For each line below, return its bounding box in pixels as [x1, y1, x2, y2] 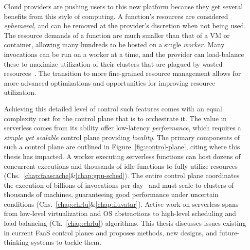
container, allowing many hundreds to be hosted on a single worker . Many [4, 39, 225, 50]
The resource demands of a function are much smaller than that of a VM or [4, 30, 230, 40]
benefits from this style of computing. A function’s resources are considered [4, 11, 228, 21]
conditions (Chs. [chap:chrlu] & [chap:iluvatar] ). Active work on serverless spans [4, 198, 239, 209]
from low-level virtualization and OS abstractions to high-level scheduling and [4, 208, 236, 218]
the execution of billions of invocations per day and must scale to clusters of [4, 179, 234, 190]
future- [219, 227, 240, 237]
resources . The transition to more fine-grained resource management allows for [4, 68, 241, 78]
